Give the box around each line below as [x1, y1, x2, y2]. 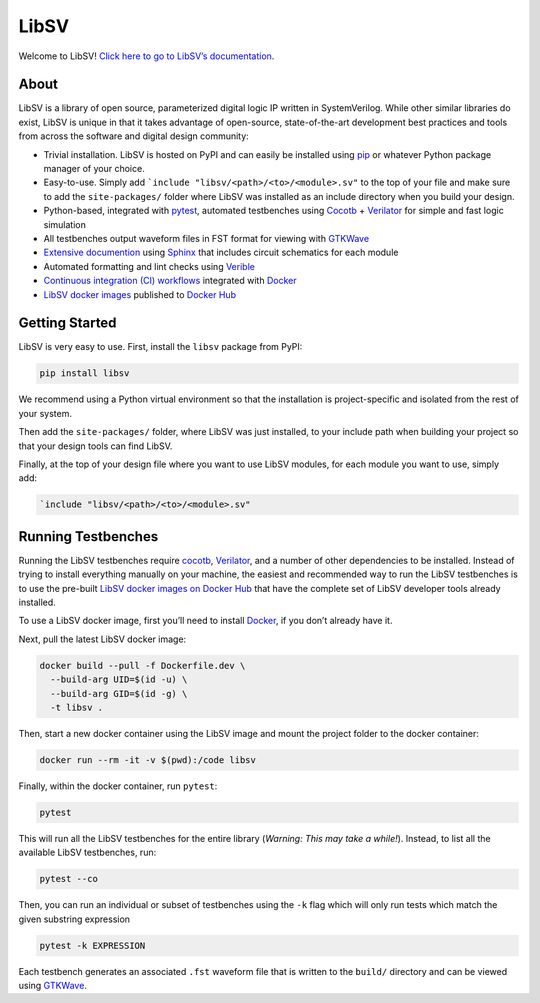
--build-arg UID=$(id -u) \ [50, 674, 188, 685]
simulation [43, 218, 87, 230]
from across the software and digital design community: [18, 130, 249, 142]
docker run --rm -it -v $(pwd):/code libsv [39, 754, 257, 765]
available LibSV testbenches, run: [18, 846, 157, 859]
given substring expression [18, 913, 130, 925]
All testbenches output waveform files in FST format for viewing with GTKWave [43, 232, 370, 244]
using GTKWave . [18, 979, 87, 991]
